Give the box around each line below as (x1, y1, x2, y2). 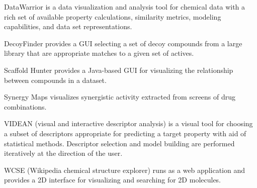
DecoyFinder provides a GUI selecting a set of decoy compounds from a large (4, 38, 242, 48)
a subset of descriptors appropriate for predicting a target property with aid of (4, 128, 246, 138)
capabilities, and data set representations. (4, 21, 132, 32)
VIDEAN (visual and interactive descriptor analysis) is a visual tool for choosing (4, 118, 253, 129)
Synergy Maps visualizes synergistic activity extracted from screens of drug (4, 91, 236, 102)
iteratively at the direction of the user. (4, 148, 123, 158)
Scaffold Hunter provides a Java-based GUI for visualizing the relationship (4, 64, 233, 75)
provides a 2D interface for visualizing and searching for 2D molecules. (4, 174, 221, 185)
